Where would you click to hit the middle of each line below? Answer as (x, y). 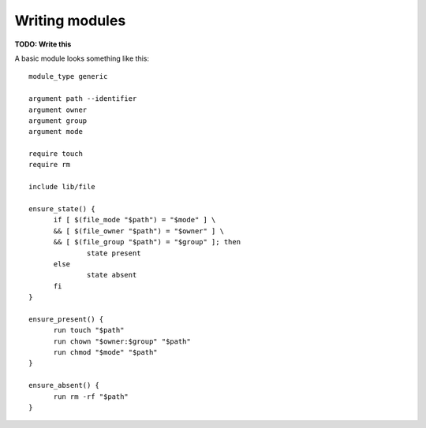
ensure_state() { (62, 209)
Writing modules (70, 20)
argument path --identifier (83, 99)
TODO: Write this (43, 44)
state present (114, 253)
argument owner (58, 110)
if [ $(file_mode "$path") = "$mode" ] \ (135, 220)
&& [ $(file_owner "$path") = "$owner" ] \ (139, 231)
